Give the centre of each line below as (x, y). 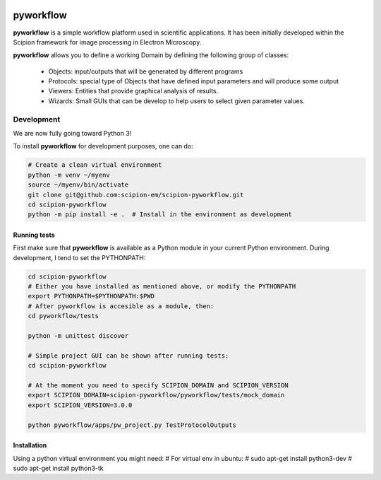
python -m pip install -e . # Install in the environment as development (160, 215)
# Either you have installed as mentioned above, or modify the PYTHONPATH (162, 287)
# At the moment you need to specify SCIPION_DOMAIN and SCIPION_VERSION (158, 385)
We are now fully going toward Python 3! (72, 133)
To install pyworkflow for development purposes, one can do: (103, 146)
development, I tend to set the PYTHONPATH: (79, 257)
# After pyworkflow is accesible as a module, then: (121, 306)
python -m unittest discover (78, 336)
